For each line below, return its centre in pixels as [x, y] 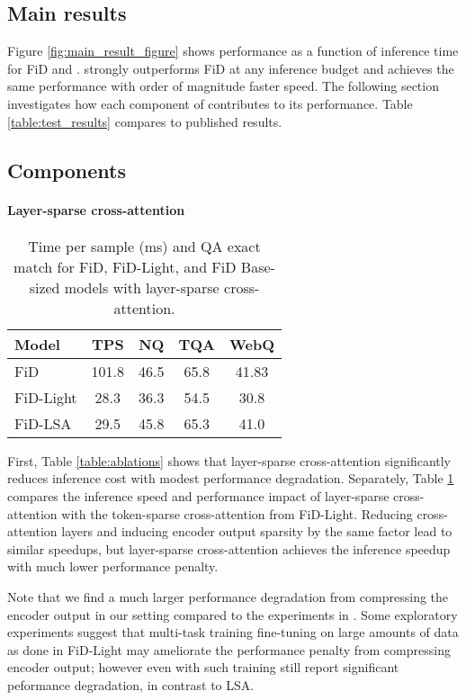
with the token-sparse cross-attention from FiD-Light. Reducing [237, 513]
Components [67, 170]
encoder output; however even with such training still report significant [203, 667]
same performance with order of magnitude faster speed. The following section [223, 86]
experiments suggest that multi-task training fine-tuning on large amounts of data [233, 632]
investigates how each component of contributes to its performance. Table [210, 103]
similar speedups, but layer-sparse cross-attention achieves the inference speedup [229, 548]
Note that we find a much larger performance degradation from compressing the [228, 596]
